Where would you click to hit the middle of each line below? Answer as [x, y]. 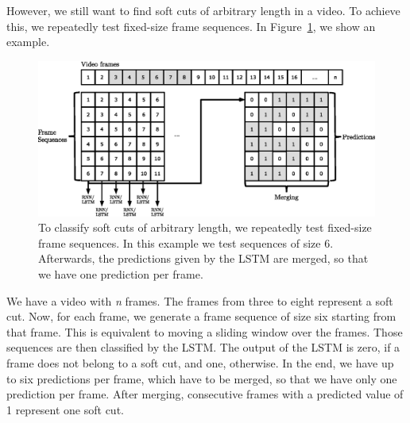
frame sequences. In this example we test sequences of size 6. [186, 242]
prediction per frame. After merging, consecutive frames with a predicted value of [205, 394]
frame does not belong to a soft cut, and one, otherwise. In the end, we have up [200, 362]
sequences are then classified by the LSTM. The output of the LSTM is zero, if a [203, 347]
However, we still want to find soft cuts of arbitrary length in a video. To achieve [203, 10]
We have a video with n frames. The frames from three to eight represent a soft [200, 300]
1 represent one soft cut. [65, 409]
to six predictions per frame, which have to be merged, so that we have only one [202, 378]
